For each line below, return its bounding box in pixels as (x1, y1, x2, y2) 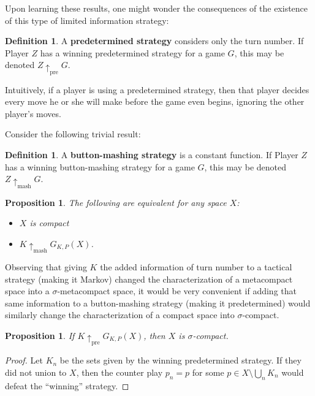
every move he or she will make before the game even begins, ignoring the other (5, 95, 305, 108)
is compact (29, 216, 69, 229)
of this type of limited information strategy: (5, 13, 169, 26)
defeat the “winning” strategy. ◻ (5, 379, 129, 392)
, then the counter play (76, 365, 163, 378)
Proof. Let (5, 354, 43, 367)
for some (192, 365, 224, 378)
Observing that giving (5, 261, 87, 273)
